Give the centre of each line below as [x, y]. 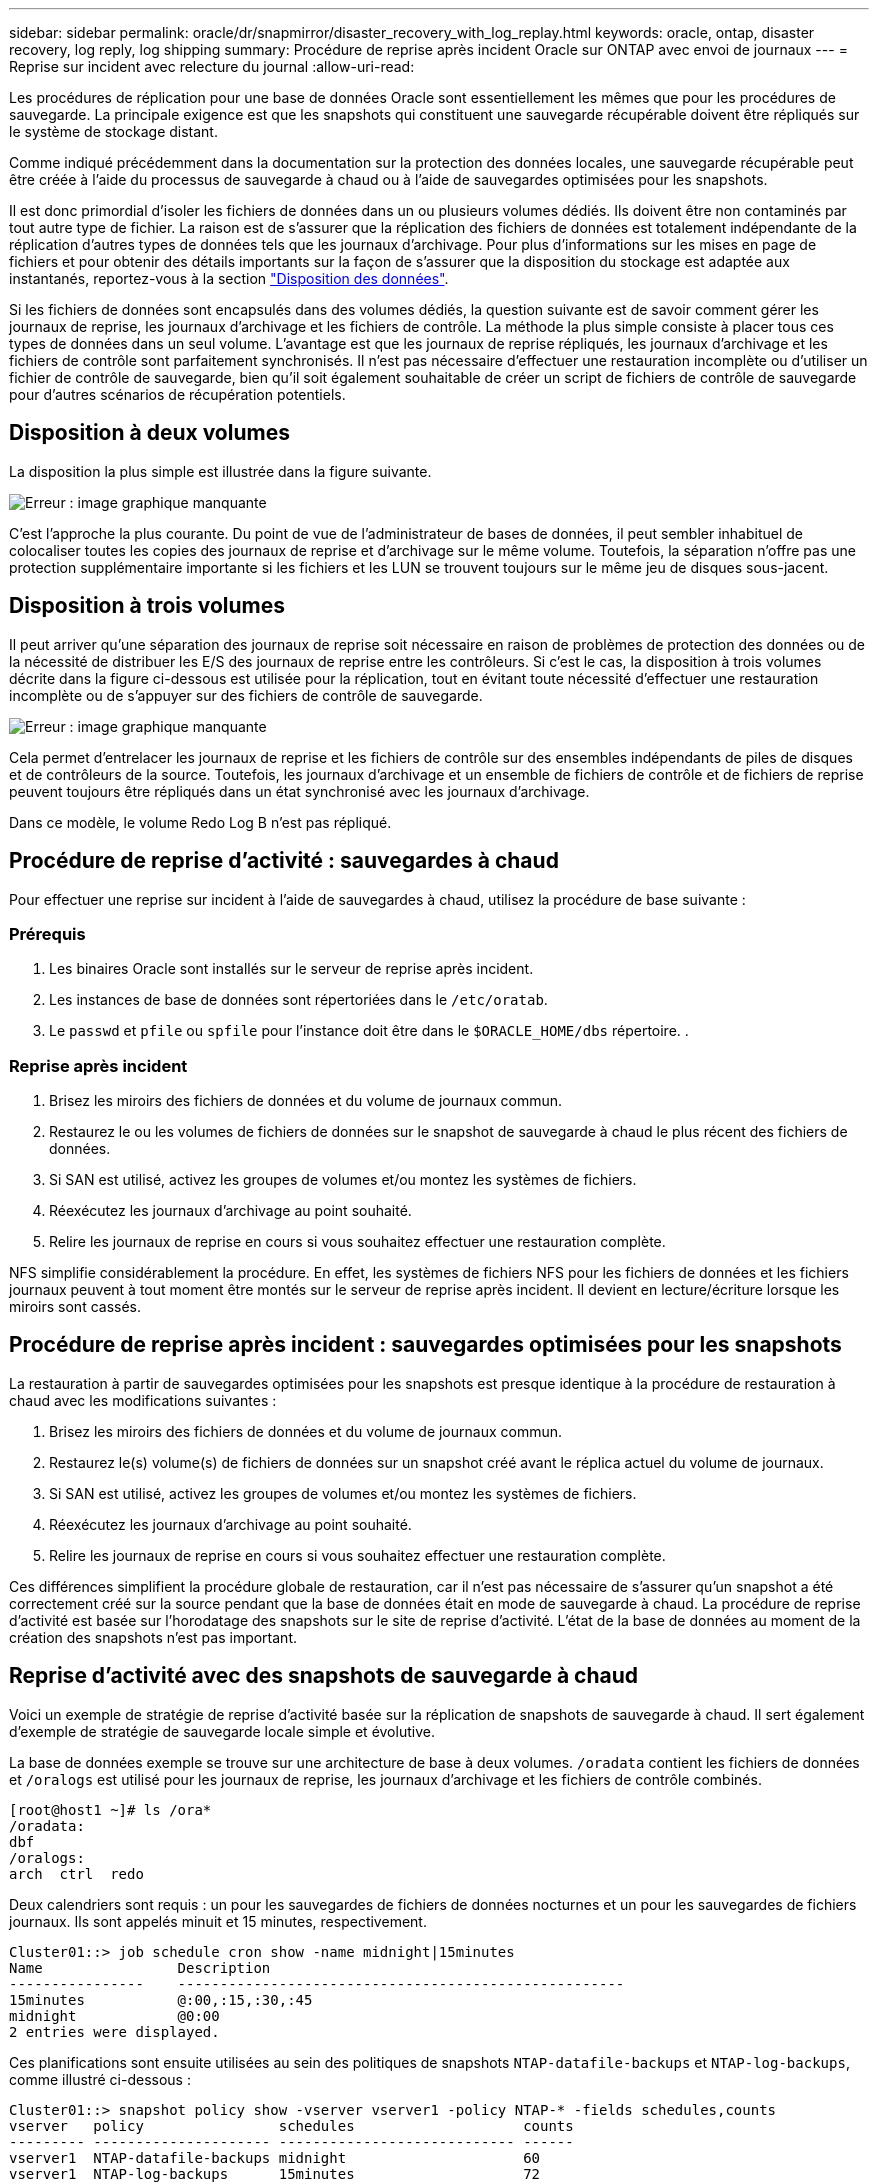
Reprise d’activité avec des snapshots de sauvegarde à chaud [324, 1676]
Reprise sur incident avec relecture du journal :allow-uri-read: [212, 66]
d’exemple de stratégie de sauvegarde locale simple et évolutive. [222, 1731]
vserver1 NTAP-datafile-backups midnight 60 [275, 2157]
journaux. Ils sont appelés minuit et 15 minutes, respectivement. [218, 1921]
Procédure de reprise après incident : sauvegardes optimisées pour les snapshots [425, 1345]
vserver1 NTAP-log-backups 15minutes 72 [275, 2173]
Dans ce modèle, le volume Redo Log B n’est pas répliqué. [200, 822]
